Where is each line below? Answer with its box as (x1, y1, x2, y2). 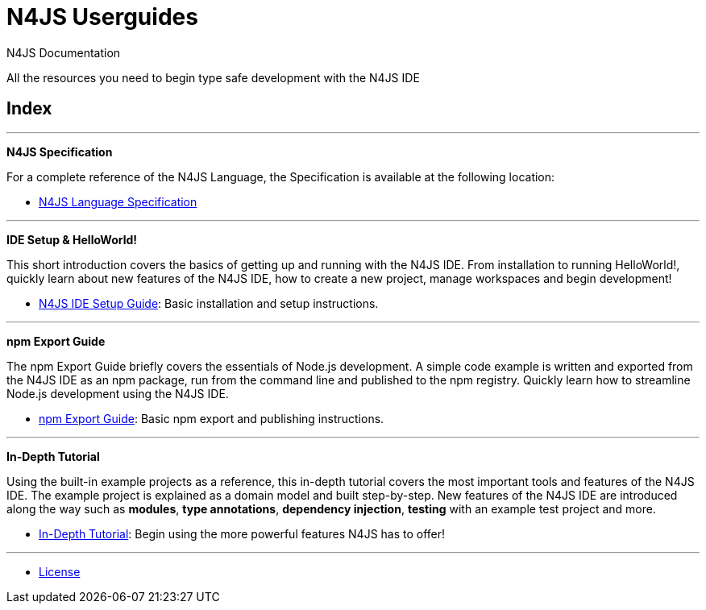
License (39, 565, 81, 579)
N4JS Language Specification (39, 195, 197, 210)
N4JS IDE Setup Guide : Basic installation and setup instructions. (39, 297, 379, 311)
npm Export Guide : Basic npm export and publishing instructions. (39, 412, 384, 426)
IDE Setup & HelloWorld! (6, 233, 138, 247)
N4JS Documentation (6, 45, 121, 60)
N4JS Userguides (6, 2, 198, 31)
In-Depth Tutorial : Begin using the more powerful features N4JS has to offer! (39, 527, 446, 542)
